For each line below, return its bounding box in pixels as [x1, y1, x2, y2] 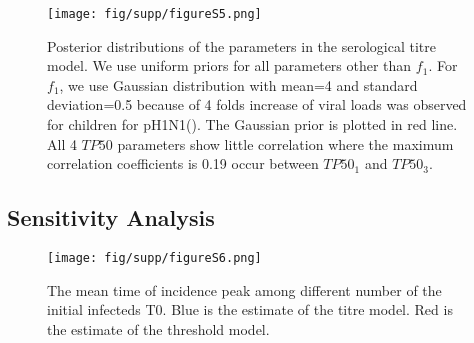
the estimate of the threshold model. [47, 318, 270, 339]
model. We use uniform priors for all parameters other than [47, 55, 412, 76]
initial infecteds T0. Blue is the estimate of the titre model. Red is [47, 299, 453, 320]
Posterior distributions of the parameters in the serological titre [47, 35, 436, 56]
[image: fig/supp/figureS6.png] [47, 251, 262, 266]
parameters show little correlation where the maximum [117, 133, 454, 154]
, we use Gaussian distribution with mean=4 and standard [59, 74, 418, 95]
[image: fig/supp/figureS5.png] [47, 7, 262, 21]
